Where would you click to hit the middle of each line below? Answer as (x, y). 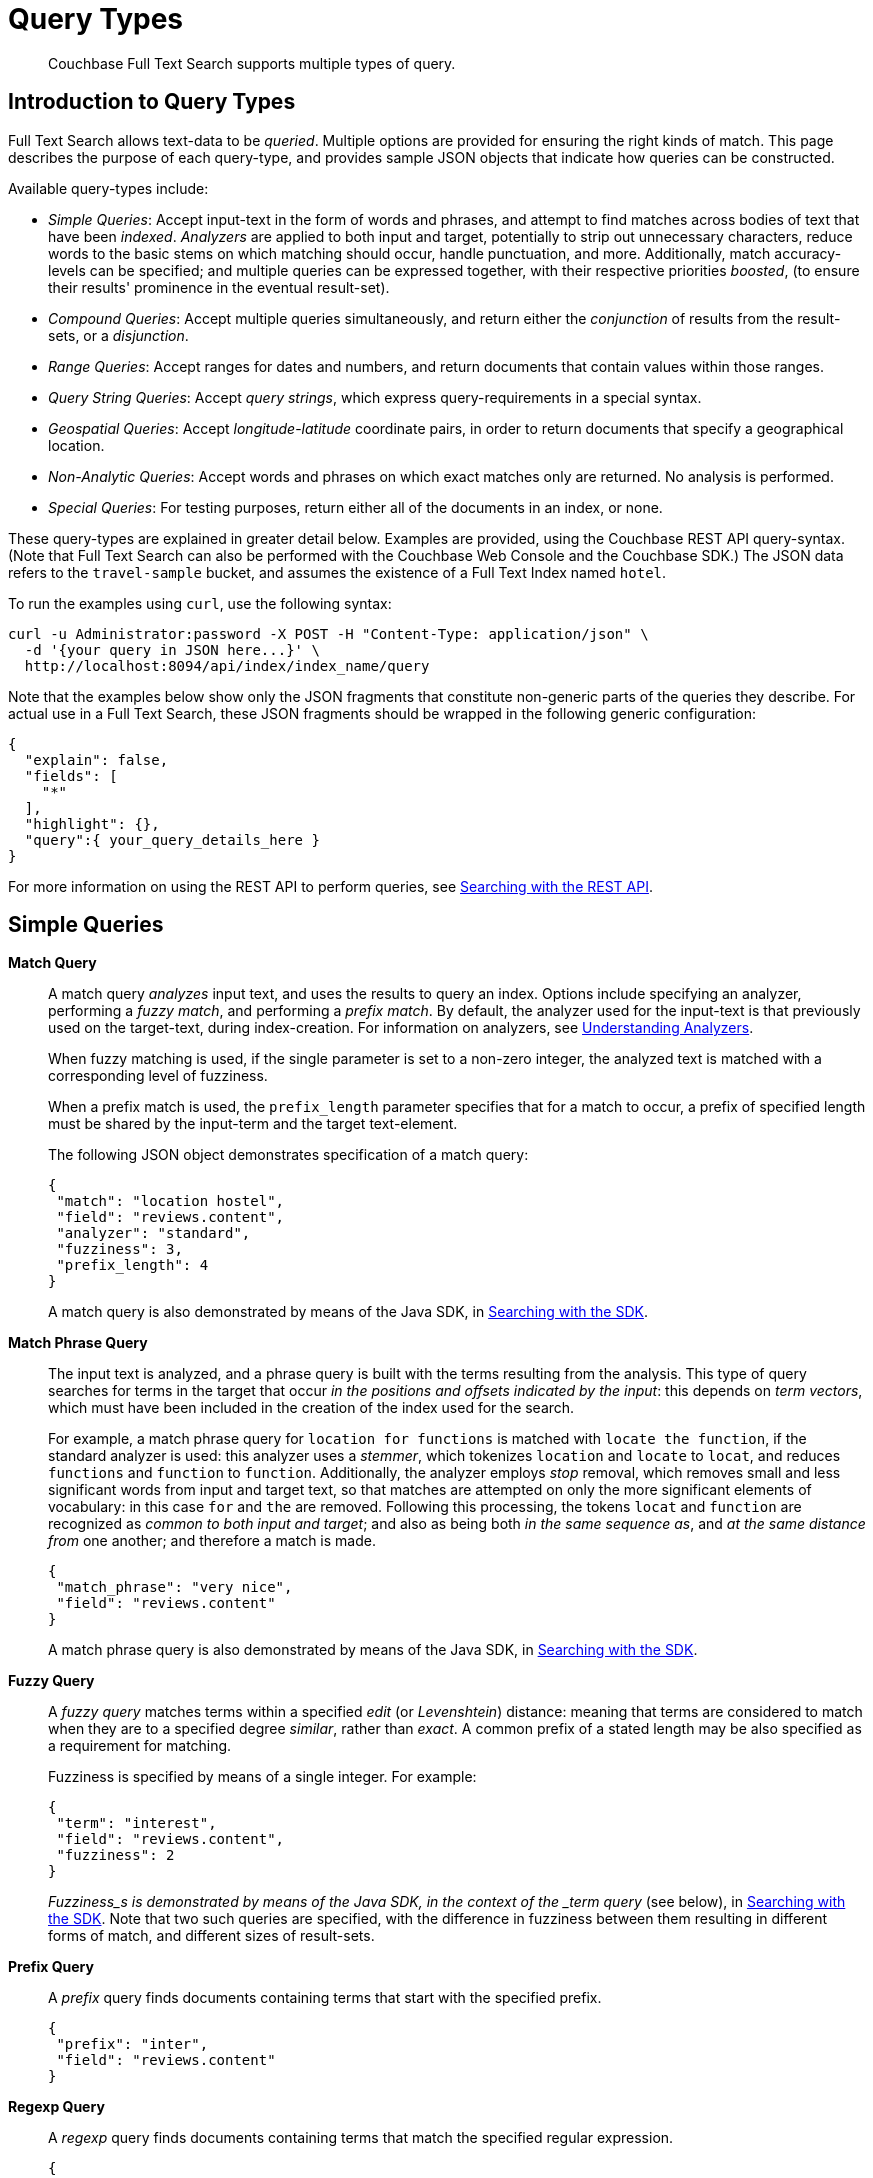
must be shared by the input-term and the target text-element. (253, 1124)
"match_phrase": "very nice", (174, 1587)
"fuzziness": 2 (115, 1855)
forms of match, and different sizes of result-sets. (211, 1936)
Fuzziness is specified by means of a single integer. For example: (262, 1777)
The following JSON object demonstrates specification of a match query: (288, 1155)
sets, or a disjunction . (118, 335)
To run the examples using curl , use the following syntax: (200, 603)
